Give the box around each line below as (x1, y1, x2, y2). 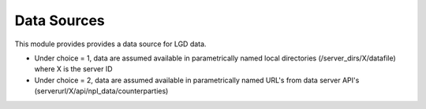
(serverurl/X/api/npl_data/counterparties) (34, 86, 169, 96)
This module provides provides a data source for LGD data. (14, 39, 207, 49)
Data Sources (14, 12, 106, 29)
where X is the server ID (34, 64, 114, 74)
